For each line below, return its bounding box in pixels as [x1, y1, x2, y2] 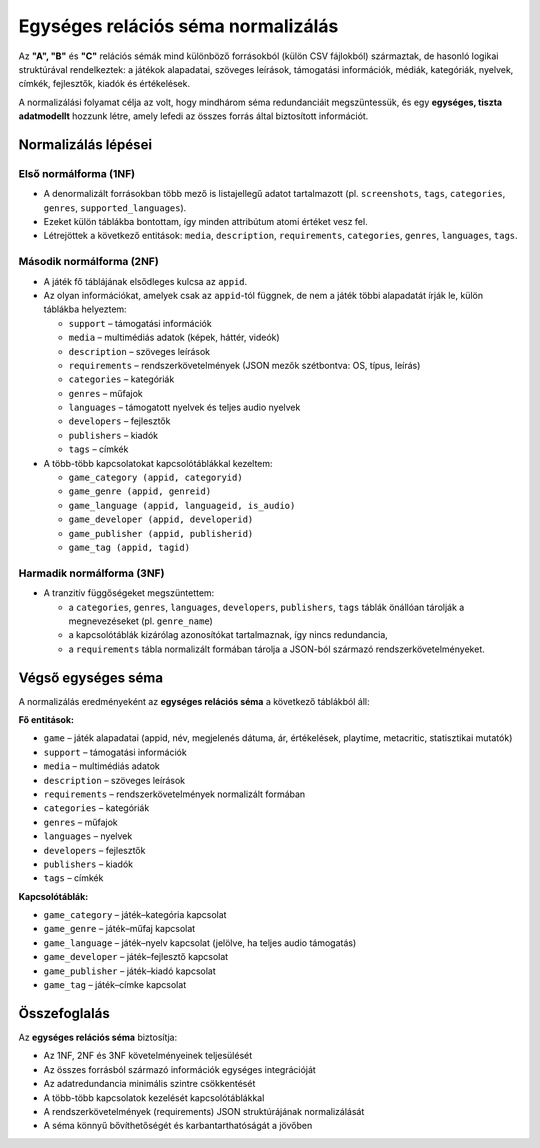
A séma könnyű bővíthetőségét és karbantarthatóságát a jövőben [43, 1120, 313, 1132]
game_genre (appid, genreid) [68, 486, 212, 497]
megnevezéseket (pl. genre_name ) [68, 615, 214, 627]
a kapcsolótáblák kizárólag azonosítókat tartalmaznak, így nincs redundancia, [68, 629, 389, 641]
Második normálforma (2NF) [18, 255, 159, 269]
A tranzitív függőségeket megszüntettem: [43, 587, 215, 599]
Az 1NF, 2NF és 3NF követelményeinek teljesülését [43, 1050, 253, 1062]
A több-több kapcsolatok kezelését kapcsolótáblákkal [43, 1091, 265, 1104]
